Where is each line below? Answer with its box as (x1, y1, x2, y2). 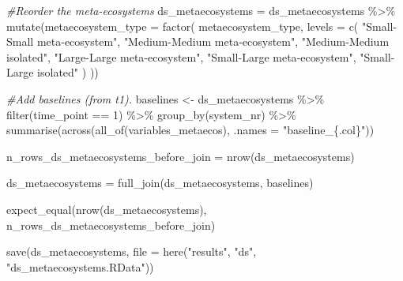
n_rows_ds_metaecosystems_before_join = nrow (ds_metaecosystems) (6, 148, 355, 164)
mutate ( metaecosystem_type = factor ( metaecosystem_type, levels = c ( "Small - (6, 17, 397, 34)
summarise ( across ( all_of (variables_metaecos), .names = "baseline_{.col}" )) (6, 122, 375, 138)
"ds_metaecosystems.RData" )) (6, 258, 154, 275)
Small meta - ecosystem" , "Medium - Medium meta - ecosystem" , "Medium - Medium (6, 33, 390, 50)
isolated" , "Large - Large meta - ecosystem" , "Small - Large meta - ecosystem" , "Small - (6, 48, 395, 65)
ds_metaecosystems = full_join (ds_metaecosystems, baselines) (6, 174, 314, 191)
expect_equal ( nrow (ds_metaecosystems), (6, 200, 207, 217)
